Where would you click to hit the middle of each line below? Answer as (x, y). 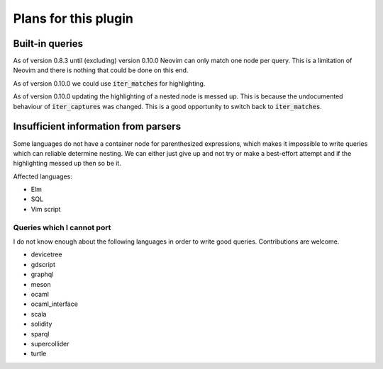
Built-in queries (48, 44)
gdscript (43, 264)
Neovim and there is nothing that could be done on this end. (101, 70)
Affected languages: (43, 176)
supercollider (50, 344)
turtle (39, 353)
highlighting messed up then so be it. (67, 164)
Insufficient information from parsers (97, 126)
